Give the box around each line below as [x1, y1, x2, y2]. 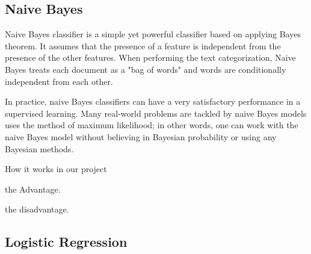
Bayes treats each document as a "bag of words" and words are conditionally [5, 63, 286, 75]
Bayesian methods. [5, 142, 74, 155]
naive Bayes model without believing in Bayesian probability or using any [5, 130, 277, 143]
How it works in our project [5, 163, 107, 175]
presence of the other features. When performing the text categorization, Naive [5, 51, 296, 64]
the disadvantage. [5, 203, 69, 215]
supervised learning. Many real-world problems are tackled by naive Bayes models [5, 107, 307, 119]
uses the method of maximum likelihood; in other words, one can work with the [5, 119, 298, 131]
